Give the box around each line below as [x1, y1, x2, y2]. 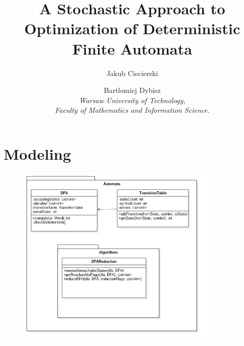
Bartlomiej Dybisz [104, 85, 161, 95]
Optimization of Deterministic [24, 18, 240, 39]
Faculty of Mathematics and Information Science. [55, 105, 210, 115]
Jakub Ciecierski [106, 67, 158, 78]
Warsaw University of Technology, [79, 94, 186, 105]
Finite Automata [72, 38, 192, 59]
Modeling [4, 143, 71, 164]
